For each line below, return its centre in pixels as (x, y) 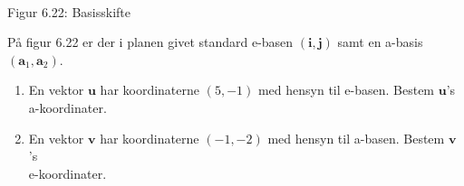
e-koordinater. (68, 173)
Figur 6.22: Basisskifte (69, 11)
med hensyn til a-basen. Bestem (356, 138)
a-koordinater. (68, 107)
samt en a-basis (380, 42)
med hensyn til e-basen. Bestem (346, 90)
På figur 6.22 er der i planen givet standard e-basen (150, 42)
